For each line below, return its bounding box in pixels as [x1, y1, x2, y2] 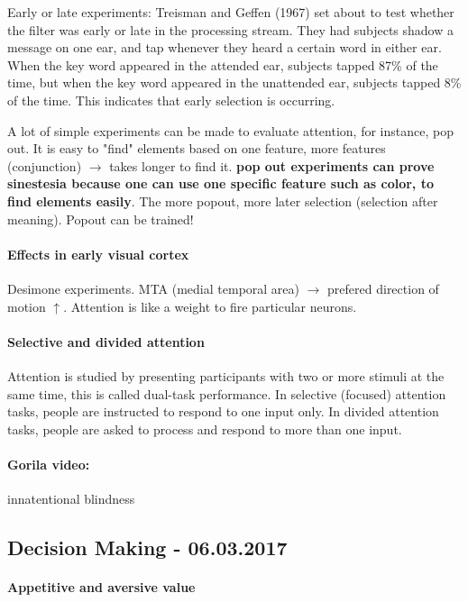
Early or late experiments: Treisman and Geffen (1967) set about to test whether [7, 3, 454, 21]
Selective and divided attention [7, 332, 205, 351]
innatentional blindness [7, 489, 135, 508]
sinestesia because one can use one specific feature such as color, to [7, 174, 435, 193]
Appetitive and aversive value [7, 578, 196, 597]
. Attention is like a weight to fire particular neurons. [63, 296, 357, 315]
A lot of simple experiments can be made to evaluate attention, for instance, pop [7, 121, 454, 140]
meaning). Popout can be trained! [7, 209, 194, 228]
